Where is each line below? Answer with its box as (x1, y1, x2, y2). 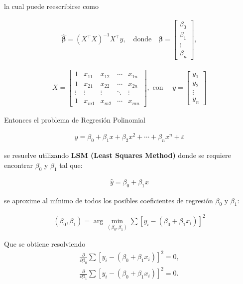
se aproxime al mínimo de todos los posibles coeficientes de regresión (4, 195, 213, 205)
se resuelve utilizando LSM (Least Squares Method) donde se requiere (4, 150, 231, 160)
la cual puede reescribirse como (4, 1, 99, 11)
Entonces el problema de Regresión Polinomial (4, 114, 145, 125)
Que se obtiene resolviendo (4, 239, 86, 249)
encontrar (4, 159, 33, 170)
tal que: (59, 159, 83, 170)
